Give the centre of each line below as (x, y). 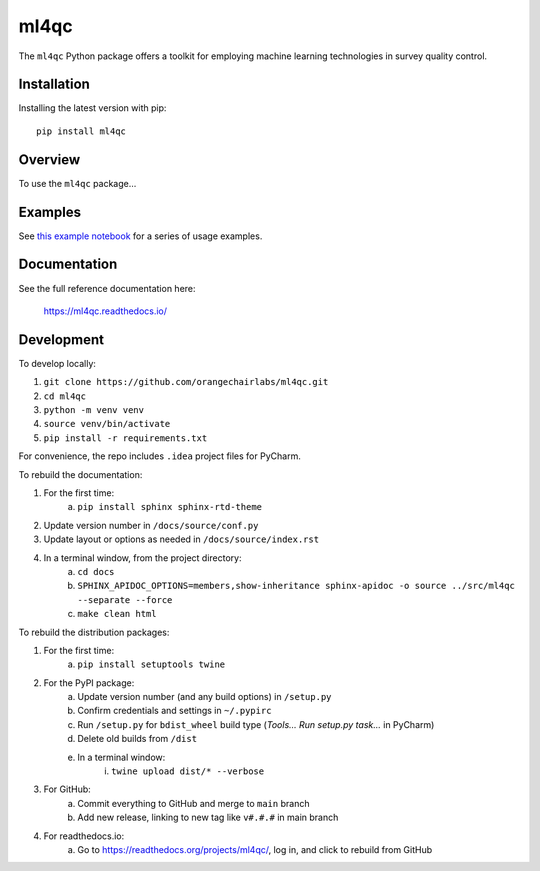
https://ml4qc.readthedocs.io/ (105, 311)
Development (61, 339)
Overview (49, 159)
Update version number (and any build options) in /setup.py (204, 697)
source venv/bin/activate (107, 424)
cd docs (96, 571)
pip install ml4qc (81, 131)
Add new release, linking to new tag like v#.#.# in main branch (208, 817)
